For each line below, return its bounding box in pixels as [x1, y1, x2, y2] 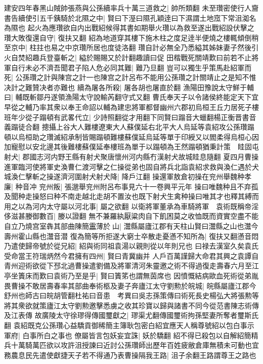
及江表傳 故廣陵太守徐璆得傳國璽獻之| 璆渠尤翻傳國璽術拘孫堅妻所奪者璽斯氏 [4, 310, 259, 320]
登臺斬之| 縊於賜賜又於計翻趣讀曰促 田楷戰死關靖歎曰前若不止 [46, 52, 252, 62]
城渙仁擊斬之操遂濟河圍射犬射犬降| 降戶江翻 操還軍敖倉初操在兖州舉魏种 [4, 171, 245, 182]
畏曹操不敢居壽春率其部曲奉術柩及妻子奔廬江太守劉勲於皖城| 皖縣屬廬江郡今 [4, 280, 256, 291]
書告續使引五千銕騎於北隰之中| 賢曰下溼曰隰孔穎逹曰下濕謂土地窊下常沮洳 [4, 12, 249, 23]
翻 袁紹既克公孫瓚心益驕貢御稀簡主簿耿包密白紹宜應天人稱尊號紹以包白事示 [4, 320, 254, 330]
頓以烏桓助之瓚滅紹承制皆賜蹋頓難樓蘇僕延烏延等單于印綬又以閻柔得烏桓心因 [4, 131, 259, 142]
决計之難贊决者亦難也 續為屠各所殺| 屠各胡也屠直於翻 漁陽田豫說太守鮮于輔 [4, 82, 254, 92]
